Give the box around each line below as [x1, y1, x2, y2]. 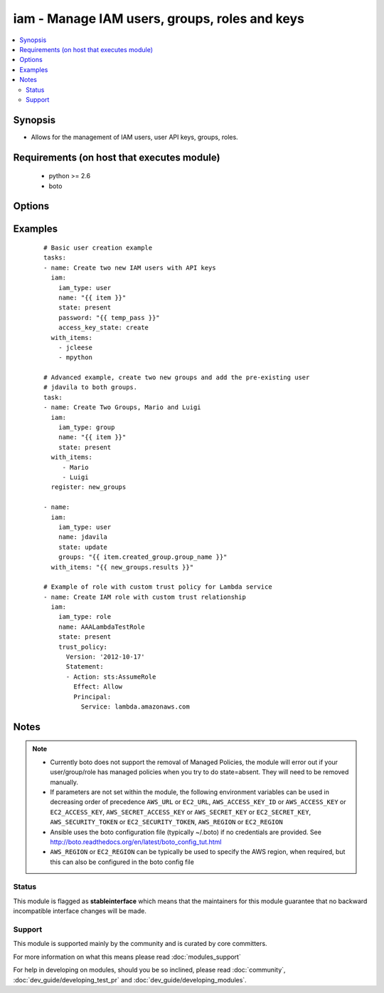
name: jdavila [58, 533, 108, 541]
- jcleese [58, 343, 92, 351]
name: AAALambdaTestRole [58, 622, 145, 631]
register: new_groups [50, 483, 127, 491]
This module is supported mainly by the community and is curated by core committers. [13, 940, 267, 948]
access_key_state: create [58, 324, 149, 331]
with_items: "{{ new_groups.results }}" [50, 563, 194, 571]
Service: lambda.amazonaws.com [80, 702, 190, 711]
